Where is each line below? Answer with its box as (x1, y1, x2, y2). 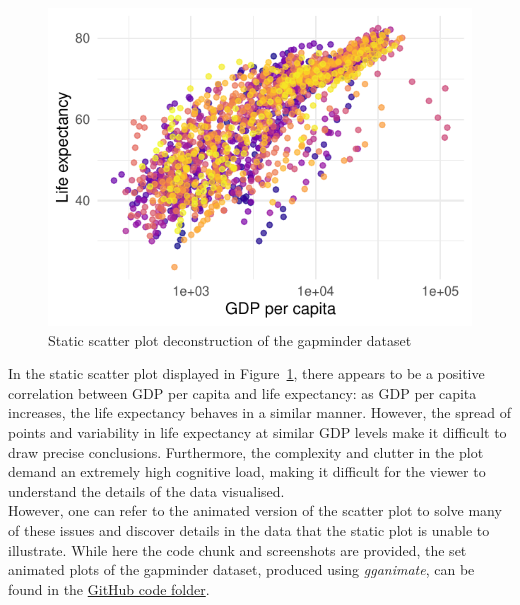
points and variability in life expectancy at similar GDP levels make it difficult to (8, 421, 507, 442)
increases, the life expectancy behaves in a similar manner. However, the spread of (8, 402, 511, 423)
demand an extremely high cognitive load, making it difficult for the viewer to (8, 461, 486, 482)
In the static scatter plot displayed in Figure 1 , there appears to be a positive (8, 363, 485, 384)
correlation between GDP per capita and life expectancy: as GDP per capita (8, 382, 477, 403)
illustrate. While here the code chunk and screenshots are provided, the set (8, 539, 467, 560)
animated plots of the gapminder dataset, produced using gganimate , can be (8, 559, 475, 580)
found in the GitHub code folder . (8, 578, 210, 599)
